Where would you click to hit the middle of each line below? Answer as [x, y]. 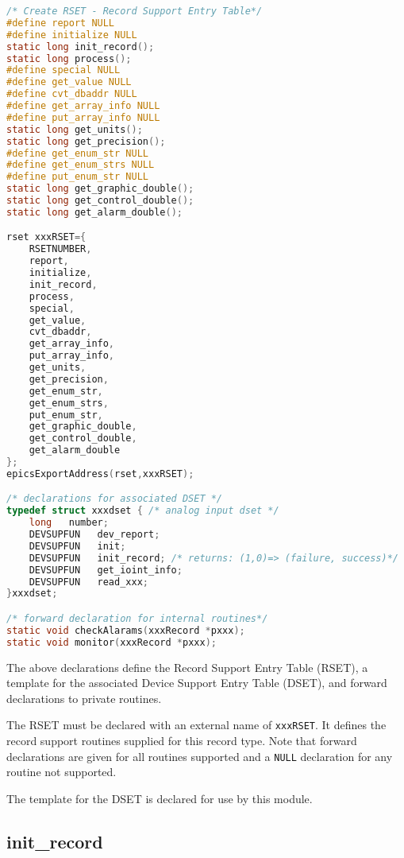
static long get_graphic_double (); [100, 189]
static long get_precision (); [86, 141]
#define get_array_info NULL [83, 106]
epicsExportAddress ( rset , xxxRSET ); [100, 474]
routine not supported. [62, 772]
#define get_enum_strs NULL [81, 165]
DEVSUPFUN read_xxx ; [88, 582]
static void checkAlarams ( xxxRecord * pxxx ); [126, 630]
